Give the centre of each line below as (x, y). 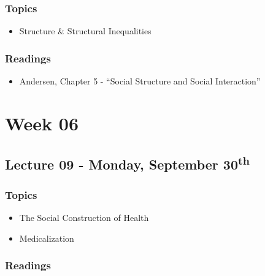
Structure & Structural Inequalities (85, 31)
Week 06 (42, 123)
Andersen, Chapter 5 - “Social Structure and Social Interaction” (140, 81)
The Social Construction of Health (84, 217)
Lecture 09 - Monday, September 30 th (127, 163)
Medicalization (47, 238)
